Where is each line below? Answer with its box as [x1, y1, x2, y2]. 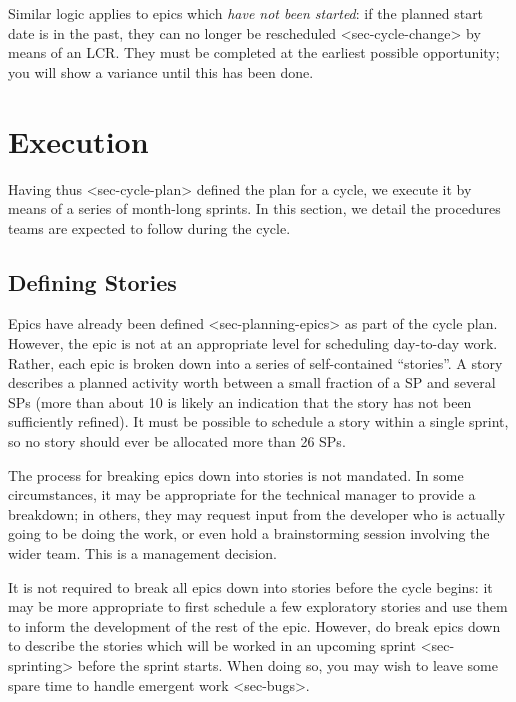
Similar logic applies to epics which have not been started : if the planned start [8, 3, 484, 23]
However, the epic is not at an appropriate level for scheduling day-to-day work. [8, 333, 498, 354]
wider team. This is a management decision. [8, 543, 277, 564]
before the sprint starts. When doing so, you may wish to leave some [77, 654, 498, 675]
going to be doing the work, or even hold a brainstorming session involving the [8, 523, 490, 544]
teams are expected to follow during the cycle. [8, 217, 291, 238]
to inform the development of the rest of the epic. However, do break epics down [8, 615, 501, 636]
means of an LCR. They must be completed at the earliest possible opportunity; [8, 42, 500, 63]
